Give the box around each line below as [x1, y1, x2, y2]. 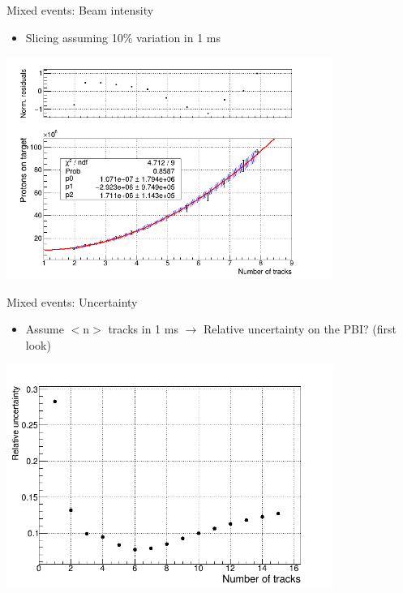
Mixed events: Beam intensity [6, 2, 154, 18]
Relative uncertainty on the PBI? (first [204, 320, 397, 337]
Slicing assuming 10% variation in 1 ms [25, 28, 221, 45]
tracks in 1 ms [108, 320, 178, 337]
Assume [25, 320, 64, 337]
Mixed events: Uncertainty [6, 293, 138, 310]
